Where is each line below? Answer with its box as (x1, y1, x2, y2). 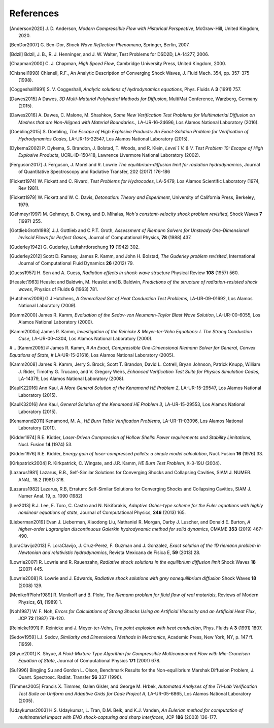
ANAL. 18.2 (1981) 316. (18, 476, 65, 483)
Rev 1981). (18, 185, 40, 191)
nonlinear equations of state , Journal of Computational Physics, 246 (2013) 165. (18, 509, 186, 516)
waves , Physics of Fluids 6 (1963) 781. (18, 286, 98, 292)
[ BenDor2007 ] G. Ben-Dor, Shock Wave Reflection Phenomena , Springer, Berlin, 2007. (9, 42, 190, 48)
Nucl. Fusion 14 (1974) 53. (18, 442, 73, 448)
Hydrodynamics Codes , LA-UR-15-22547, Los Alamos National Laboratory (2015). (18, 135, 189, 142)
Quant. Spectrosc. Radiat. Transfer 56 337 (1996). (18, 674, 123, 680)
